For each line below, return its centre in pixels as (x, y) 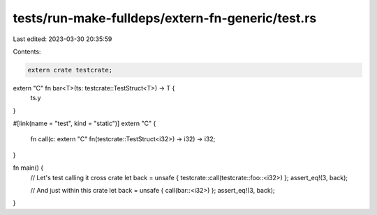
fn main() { (28, 168)
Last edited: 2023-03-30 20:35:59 (62, 39)
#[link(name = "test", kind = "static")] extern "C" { (84, 124)
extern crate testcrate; (70, 70)
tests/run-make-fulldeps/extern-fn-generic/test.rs (165, 18)
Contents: (27, 51)
